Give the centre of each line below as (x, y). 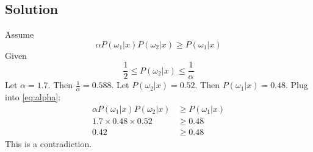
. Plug (297, 85)
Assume (20, 34)
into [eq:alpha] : (33, 97)
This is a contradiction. (49, 143)
